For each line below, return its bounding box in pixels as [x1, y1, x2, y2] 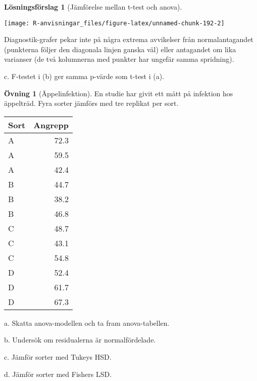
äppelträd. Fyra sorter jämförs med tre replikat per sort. [4, 98, 179, 108]
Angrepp [33, 119, 69, 131]
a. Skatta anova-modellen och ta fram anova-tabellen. [4, 317, 170, 328]
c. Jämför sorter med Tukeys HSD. [4, 352, 112, 362]
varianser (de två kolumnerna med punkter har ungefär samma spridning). [4, 54, 234, 64]
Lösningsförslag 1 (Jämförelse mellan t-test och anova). [4, 2, 182, 12]
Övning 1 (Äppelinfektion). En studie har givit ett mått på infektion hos [4, 88, 233, 98]
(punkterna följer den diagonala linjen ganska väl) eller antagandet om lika [4, 44, 236, 54]
